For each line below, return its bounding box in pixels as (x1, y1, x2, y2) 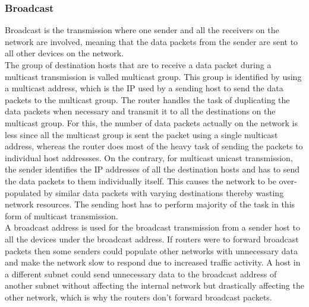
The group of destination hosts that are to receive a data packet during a (5, 59, 272, 71)
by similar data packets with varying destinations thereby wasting (43, 186, 284, 199)
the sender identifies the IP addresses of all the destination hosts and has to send (5, 163, 300, 175)
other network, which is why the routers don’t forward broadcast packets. (5, 290, 272, 303)
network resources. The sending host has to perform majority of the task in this (5, 198, 295, 210)
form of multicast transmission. (5, 209, 118, 222)
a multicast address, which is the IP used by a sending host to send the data (5, 82, 283, 94)
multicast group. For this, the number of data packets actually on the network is (5, 116, 298, 129)
